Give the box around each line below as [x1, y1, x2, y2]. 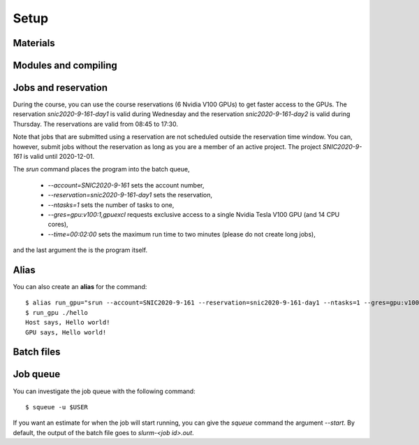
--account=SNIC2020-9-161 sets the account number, [47, 181, 205, 189]
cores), [47, 220, 69, 229]
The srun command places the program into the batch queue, [13, 165, 190, 174]
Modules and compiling [13, 59, 118, 71]
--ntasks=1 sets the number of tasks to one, [47, 200, 175, 209]
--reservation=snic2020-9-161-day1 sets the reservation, [47, 191, 213, 199]
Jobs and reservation [13, 82, 108, 94]
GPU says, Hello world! [25, 328, 107, 336]
